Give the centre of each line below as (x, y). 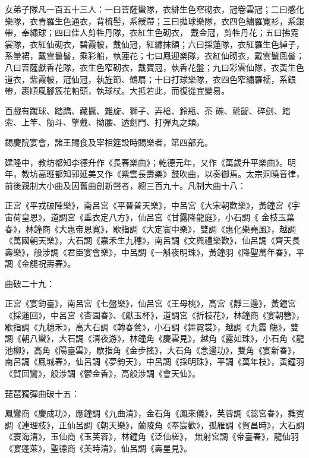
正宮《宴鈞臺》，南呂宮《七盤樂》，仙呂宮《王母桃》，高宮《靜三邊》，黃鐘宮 (150, 303)
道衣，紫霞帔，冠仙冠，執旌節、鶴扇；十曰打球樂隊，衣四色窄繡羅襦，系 (146, 79)
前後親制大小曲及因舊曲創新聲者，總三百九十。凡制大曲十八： (125, 185)
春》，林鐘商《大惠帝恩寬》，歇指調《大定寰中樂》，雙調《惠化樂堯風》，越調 (150, 228)
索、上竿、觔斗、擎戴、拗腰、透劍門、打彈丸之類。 (105, 122)
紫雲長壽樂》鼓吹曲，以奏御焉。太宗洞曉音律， (212, 174)
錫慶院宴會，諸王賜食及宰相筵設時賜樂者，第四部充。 (109, 142)
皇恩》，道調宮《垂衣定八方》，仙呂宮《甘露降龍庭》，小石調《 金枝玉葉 (158, 217)
